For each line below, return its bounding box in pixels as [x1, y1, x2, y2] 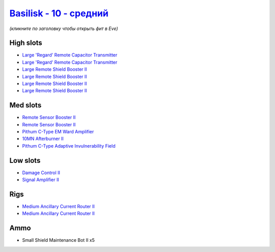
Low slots [9, 156, 41, 165]
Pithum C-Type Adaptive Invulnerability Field [22, 143, 116, 149]
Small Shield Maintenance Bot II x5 [22, 237, 95, 243]
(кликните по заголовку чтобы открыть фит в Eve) [9, 25, 118, 32]
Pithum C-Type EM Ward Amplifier [22, 129, 94, 135]
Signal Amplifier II [22, 177, 60, 183]
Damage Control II [22, 170, 61, 176]
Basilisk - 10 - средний [9, 8, 109, 19]
